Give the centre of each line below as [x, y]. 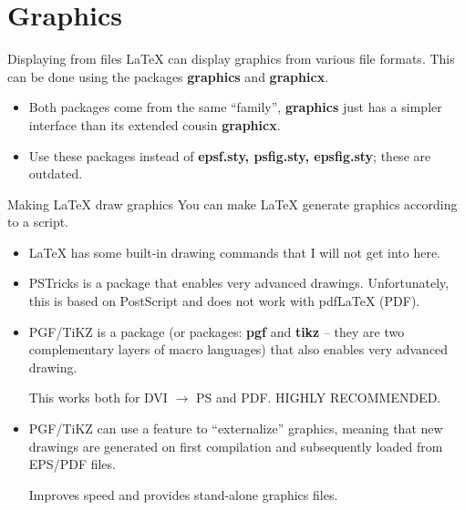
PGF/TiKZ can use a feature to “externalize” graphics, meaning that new [236, 428]
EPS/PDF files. [72, 464]
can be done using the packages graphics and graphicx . [168, 76]
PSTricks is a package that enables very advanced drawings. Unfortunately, [239, 283]
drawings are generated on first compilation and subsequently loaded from [236, 446]
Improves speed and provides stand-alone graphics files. [183, 494]
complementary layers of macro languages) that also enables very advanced [238, 349]
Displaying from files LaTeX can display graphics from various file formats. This [231, 59]
